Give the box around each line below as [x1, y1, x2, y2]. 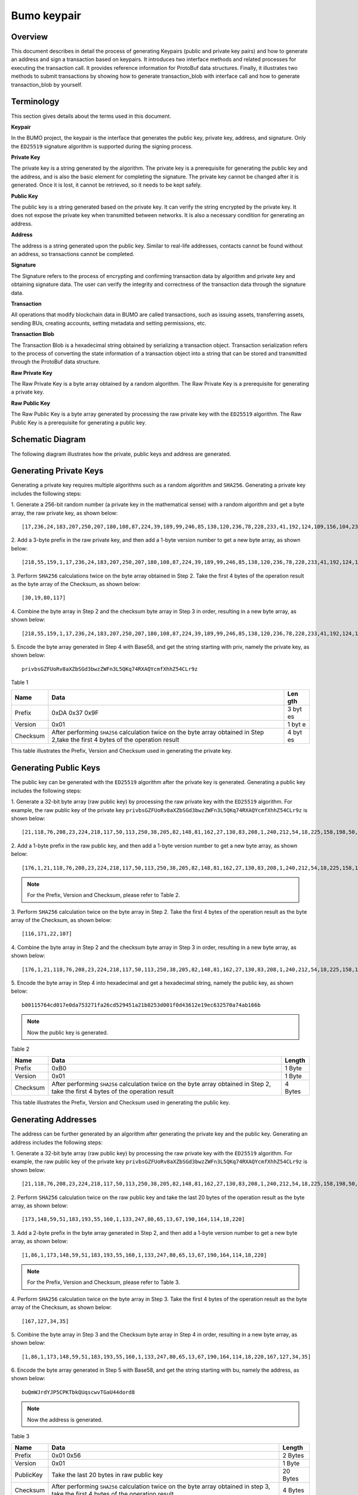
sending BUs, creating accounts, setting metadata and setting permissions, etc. [11, 319, 207, 327]
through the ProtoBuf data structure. [11, 358, 101, 365]
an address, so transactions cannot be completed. [11, 251, 135, 257]
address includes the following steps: [11, 1139, 103, 1146]
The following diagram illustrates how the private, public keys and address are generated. [11, 450, 232, 457]
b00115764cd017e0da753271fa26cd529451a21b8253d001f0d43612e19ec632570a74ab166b [21, 1002, 261, 1008]
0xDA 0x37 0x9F [51, 709, 99, 717]
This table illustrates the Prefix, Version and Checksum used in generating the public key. [11, 1099, 230, 1106]
